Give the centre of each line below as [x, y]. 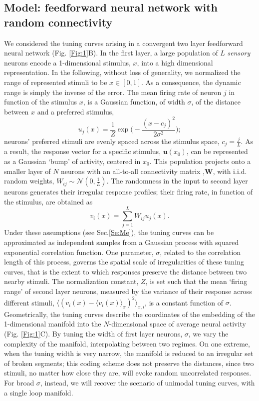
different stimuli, [29, 302]
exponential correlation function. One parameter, [79, 252]
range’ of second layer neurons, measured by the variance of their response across [128, 291]
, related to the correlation [200, 252]
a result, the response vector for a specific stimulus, [83, 151]
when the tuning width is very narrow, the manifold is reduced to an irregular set [129, 353]
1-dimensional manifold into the [53, 324]
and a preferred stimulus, [76, 111]
